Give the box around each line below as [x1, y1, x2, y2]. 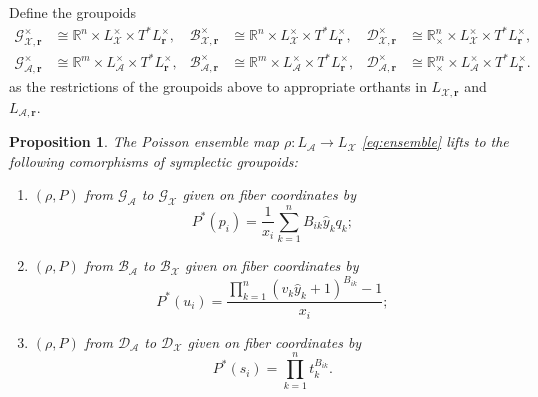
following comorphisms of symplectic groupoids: [9, 150, 298, 171]
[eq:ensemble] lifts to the [361, 131, 509, 152]
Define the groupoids [9, 2, 137, 22]
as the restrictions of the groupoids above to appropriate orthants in [9, 76, 427, 97]
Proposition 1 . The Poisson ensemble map [9, 131, 279, 152]
